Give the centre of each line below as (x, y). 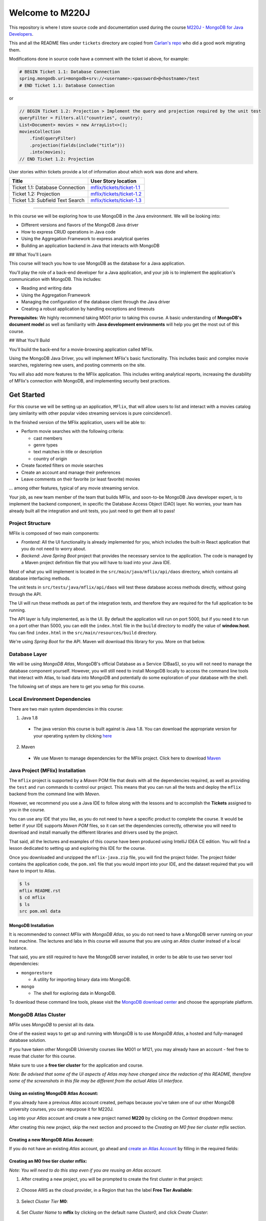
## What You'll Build (29, 340)
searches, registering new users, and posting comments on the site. (77, 365)
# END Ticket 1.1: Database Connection (67, 85)
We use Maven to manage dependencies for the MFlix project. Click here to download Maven (127, 758)
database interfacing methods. (40, 578)
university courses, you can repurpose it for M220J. (61, 1109)
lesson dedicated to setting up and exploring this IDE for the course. (77, 848)
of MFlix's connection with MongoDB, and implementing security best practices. (90, 381)
